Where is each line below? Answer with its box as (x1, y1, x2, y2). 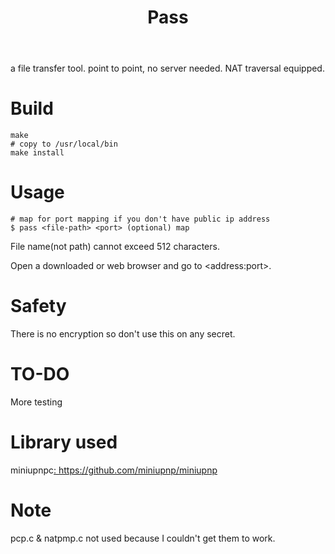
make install (10, 148, 65, 158)
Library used (10, 431, 118, 454)
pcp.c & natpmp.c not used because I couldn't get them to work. (10, 532, 276, 544)
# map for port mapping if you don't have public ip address (10, 214, 271, 225)
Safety (10, 295, 67, 318)
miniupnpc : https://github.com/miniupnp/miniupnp (10, 464, 218, 476)
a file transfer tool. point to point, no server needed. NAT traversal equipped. (10, 62, 325, 75)
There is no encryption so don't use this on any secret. (10, 328, 236, 340)
